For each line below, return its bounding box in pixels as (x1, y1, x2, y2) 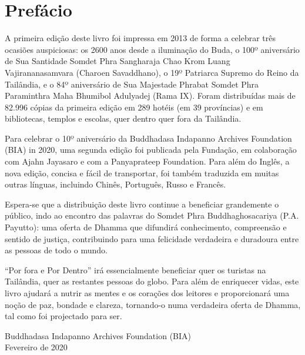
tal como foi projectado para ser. (5, 310, 122, 322)
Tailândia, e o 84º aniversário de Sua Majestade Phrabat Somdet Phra (5, 78, 259, 90)
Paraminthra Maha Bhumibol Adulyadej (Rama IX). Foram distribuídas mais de (5, 89, 296, 102)
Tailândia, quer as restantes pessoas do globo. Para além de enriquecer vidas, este (5, 275, 299, 287)
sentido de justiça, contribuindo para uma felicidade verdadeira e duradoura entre (5, 232, 299, 245)
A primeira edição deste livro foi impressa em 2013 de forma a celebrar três (5, 32, 276, 44)
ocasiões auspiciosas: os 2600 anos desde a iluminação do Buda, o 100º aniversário (5, 43, 300, 55)
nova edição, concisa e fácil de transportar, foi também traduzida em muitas (5, 166, 279, 179)
